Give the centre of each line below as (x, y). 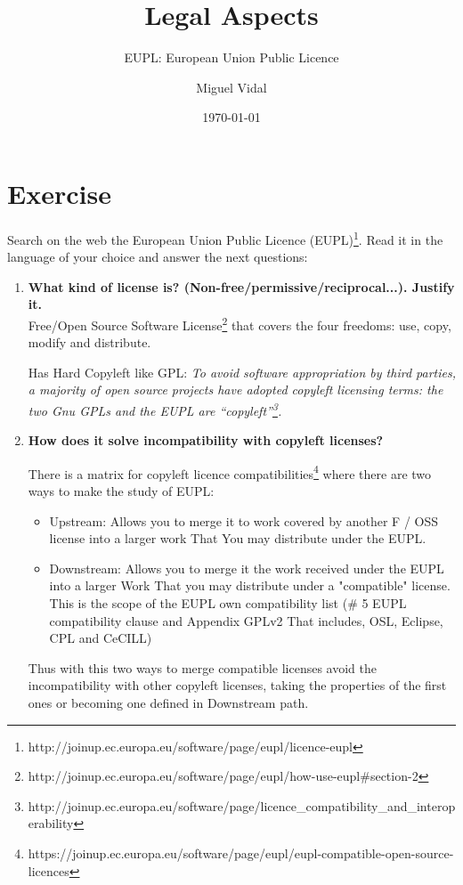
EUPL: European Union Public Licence (231, 57)
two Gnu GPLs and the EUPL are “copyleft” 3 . (155, 409)
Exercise (59, 193)
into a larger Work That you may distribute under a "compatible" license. (250, 585)
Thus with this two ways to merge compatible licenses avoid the (202, 667)
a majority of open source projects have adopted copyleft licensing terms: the (236, 390)
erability (51, 823)
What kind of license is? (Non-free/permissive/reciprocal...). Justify (241, 286)
